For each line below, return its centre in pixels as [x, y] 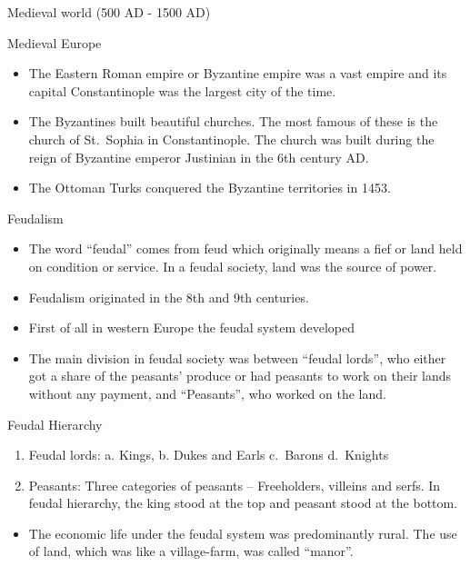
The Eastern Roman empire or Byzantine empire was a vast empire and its [238, 73]
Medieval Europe [55, 42]
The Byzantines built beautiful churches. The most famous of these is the [233, 121]
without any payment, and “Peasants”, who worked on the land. [207, 393]
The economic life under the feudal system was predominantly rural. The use [243, 533]
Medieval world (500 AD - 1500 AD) [109, 12]
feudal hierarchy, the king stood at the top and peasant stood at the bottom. [243, 503]
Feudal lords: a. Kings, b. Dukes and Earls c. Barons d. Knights [209, 455]
